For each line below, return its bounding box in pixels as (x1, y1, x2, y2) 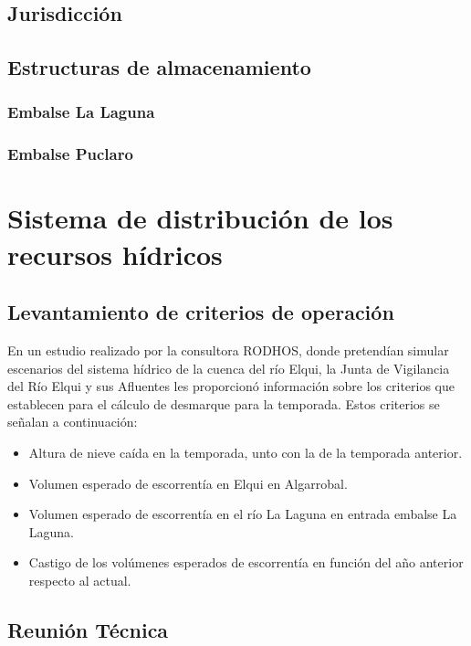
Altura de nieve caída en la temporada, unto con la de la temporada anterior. (28, 442, 463, 461)
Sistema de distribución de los (7, 199, 393, 237)
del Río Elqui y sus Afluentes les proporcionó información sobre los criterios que (7, 376, 455, 396)
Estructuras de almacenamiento (7, 53, 311, 81)
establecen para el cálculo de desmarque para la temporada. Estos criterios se (7, 394, 440, 413)
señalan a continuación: (7, 412, 138, 431)
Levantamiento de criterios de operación (7, 298, 394, 326)
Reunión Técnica (7, 615, 169, 643)
